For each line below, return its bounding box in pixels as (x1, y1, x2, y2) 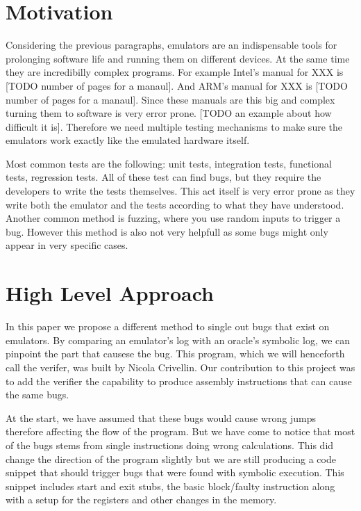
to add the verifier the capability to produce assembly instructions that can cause (6, 373, 352, 388)
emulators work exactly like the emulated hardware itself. (6, 133, 250, 147)
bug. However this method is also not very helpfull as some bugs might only (6, 224, 328, 238)
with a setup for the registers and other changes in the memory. (6, 492, 277, 507)
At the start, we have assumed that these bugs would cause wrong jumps (6, 410, 317, 425)
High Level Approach (6, 279, 214, 307)
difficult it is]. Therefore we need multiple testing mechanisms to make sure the (6, 119, 342, 133)
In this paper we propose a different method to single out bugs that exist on (6, 319, 330, 334)
